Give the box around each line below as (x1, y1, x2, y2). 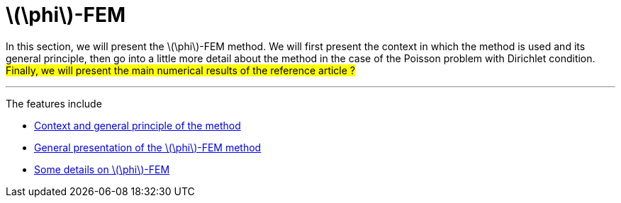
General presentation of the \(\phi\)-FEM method (34, 141, 262, 153)
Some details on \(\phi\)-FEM (34, 163, 170, 175)
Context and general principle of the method (34, 119, 241, 132)
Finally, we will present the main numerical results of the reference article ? (6, 64, 356, 76)
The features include (6, 97, 102, 110)
